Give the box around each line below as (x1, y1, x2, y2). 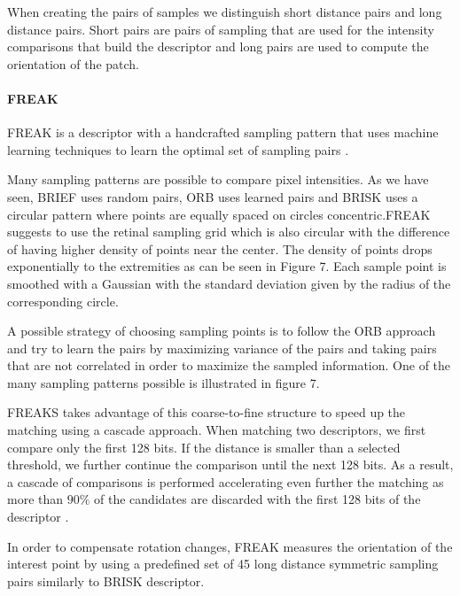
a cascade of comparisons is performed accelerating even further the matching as (7, 472, 444, 491)
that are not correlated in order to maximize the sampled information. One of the (7, 356, 451, 375)
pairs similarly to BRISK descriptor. (7, 571, 205, 590)
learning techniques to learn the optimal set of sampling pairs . (7, 140, 349, 159)
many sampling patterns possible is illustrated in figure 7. (7, 373, 320, 391)
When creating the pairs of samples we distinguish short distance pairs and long (7, 3, 442, 20)
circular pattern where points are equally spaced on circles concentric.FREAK (7, 205, 431, 223)
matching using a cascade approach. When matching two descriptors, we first (7, 421, 426, 439)
